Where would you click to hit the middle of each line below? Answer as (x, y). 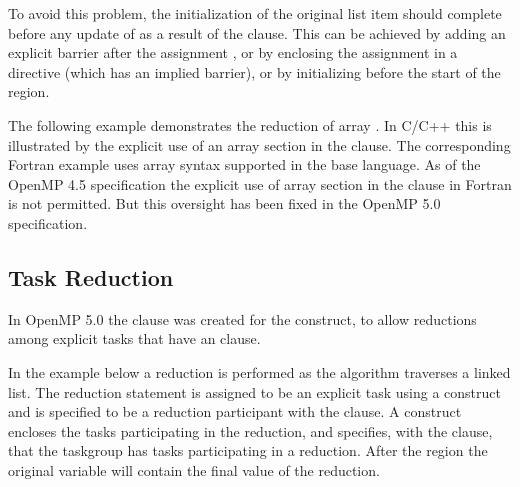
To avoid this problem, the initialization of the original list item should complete (255, 13)
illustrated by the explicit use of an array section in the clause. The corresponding (259, 144)
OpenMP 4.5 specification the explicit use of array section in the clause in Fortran (260, 183)
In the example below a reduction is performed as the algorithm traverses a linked (259, 371)
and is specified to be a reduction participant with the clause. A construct (235, 411)
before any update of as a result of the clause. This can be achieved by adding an (257, 32)
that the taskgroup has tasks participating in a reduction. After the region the (248, 450)
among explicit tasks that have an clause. (134, 338)
